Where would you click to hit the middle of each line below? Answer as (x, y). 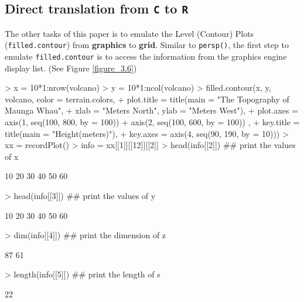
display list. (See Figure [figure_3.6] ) (71, 68)
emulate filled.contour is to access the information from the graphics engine (146, 56)
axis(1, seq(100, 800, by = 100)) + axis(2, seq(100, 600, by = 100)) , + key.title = (152, 122)
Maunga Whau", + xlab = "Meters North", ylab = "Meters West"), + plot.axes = (152, 110)
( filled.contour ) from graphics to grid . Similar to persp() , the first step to (147, 45)
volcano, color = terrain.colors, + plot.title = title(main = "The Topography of (147, 99)
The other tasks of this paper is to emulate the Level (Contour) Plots (129, 33)
